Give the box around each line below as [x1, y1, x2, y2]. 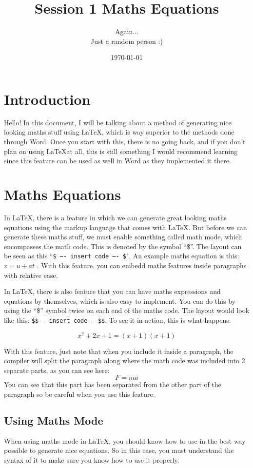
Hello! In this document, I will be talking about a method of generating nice [4, 117, 232, 127]
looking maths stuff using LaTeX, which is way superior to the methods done [4, 127, 234, 137]
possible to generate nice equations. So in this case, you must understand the [4, 445, 234, 455]
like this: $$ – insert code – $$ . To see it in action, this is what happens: [4, 314, 231, 325]
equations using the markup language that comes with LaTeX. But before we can [4, 222, 247, 232]
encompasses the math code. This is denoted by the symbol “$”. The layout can [4, 241, 242, 251]
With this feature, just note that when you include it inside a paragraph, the [4, 346, 234, 356]
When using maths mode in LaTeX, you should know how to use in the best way [4, 435, 246, 446]
